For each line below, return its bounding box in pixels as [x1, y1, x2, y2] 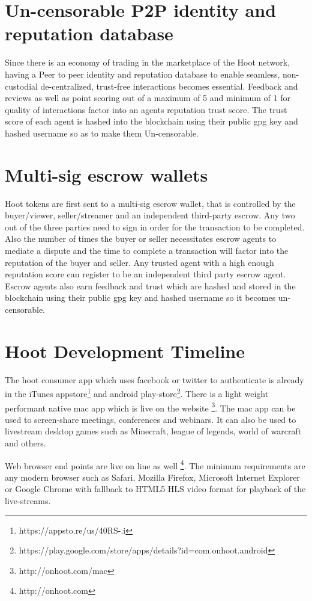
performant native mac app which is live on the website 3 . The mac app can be [5, 399, 296, 414]
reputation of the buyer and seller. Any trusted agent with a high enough [5, 256, 274, 268]
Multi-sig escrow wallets [5, 162, 208, 186]
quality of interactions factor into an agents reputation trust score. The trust [5, 103, 287, 116]
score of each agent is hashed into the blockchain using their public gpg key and [5, 115, 298, 128]
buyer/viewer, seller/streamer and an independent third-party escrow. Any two [5, 209, 295, 221]
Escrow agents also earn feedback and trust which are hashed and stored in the [5, 279, 296, 292]
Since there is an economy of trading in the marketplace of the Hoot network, [5, 56, 290, 69]
